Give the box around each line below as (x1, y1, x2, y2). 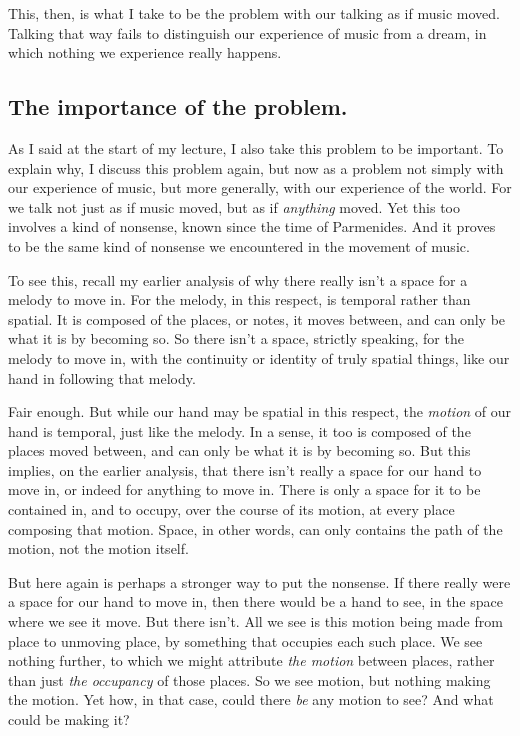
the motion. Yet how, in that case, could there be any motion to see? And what (8, 689, 494, 710)
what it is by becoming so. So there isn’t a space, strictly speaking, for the (8, 328, 464, 349)
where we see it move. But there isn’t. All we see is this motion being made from (8, 611, 503, 632)
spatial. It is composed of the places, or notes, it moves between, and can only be (8, 308, 506, 329)
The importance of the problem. (8, 91, 348, 122)
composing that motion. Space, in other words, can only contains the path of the (8, 518, 503, 539)
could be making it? (8, 709, 130, 730)
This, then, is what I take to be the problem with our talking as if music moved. (8, 3, 500, 23)
